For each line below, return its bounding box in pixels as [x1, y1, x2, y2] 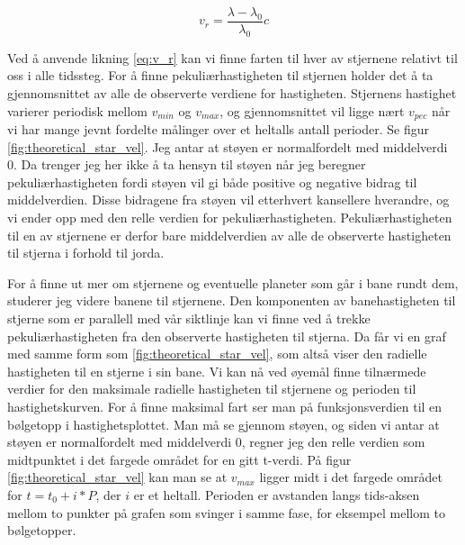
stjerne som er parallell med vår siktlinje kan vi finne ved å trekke [7, 309, 371, 328]
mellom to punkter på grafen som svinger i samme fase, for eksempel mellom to [7, 503, 445, 522]
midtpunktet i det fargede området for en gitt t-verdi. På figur [7, 450, 352, 468]
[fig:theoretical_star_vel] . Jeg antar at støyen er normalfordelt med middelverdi [7, 137, 448, 156]
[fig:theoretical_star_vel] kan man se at [7, 468, 228, 486]
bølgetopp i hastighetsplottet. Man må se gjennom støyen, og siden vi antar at [7, 414, 440, 433]
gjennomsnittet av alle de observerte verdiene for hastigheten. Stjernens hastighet [7, 84, 457, 103]
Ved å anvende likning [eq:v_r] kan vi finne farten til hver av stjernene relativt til [7, 48, 458, 67]
